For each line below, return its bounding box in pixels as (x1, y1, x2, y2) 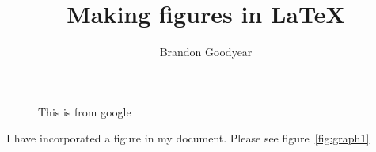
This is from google (38, 103, 131, 120)
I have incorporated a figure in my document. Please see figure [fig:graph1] (6, 130, 370, 146)
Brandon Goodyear (159, 44, 253, 60)
